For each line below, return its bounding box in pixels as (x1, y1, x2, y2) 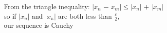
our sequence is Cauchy (4, 20, 74, 30)
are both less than (58, 11, 112, 21)
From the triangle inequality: (4, 1, 90, 11)
